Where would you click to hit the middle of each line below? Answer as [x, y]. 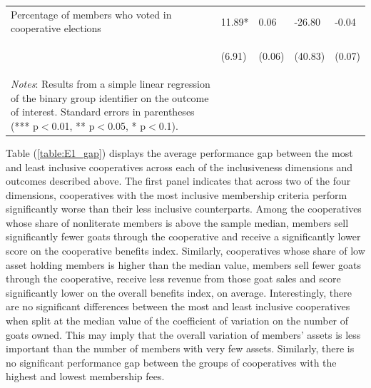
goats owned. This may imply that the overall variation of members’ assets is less [183, 334]
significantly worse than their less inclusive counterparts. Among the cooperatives [184, 209]
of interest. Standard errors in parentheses [103, 112]
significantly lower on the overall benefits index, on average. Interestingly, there [179, 292]
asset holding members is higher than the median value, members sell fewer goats [184, 264]
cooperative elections [56, 28]
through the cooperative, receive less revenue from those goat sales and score [173, 279]
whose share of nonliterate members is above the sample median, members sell [177, 222]
